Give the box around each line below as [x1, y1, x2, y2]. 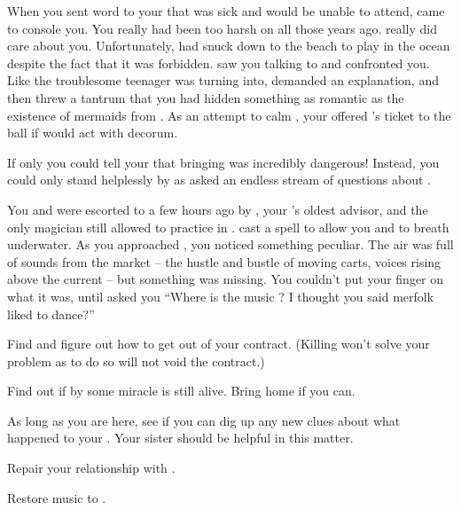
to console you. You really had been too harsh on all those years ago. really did [7, 19, 438, 37]
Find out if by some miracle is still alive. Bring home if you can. [7, 381, 356, 400]
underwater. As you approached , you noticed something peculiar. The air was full [7, 235, 454, 254]
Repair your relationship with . [7, 459, 176, 477]
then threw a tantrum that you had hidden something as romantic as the [7, 88, 404, 106]
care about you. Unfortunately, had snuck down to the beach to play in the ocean [7, 36, 450, 55]
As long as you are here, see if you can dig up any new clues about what [7, 411, 401, 429]
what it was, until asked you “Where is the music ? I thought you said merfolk [7, 286, 434, 305]
